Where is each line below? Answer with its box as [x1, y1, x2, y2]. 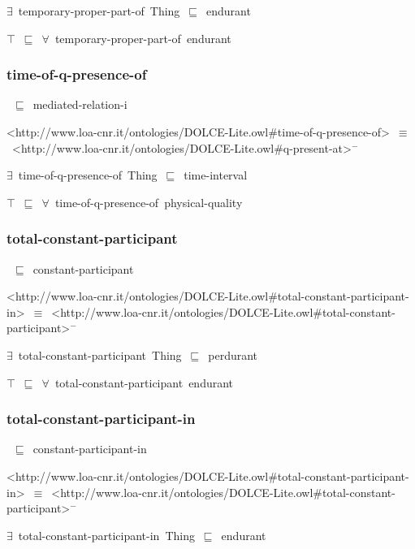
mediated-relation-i [32, 96, 128, 113]
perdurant [208, 346, 258, 363]
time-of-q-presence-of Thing [18, 166, 158, 184]
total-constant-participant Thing [18, 346, 182, 363]
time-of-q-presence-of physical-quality [54, 193, 243, 210]
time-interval [184, 166, 248, 184]
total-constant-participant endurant [54, 374, 234, 391]
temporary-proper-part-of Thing [18, 2, 180, 19]
